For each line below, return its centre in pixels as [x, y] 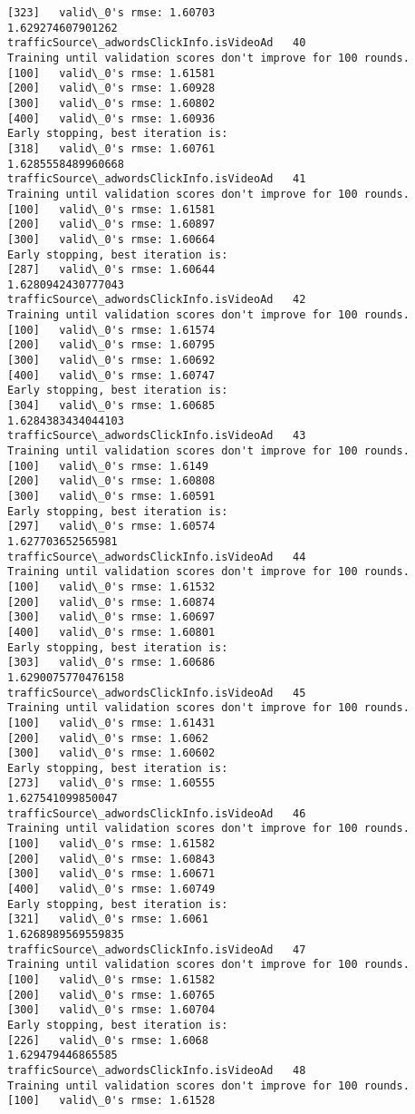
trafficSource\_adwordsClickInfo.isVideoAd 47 [157, 949]
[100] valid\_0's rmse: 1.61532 [111, 586]
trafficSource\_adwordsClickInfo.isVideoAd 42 [157, 300]
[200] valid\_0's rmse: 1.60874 [111, 602]
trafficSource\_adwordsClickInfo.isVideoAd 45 [157, 693]
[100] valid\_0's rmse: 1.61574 [111, 330]
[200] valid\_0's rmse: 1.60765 [111, 995]
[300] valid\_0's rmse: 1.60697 [111, 617]
